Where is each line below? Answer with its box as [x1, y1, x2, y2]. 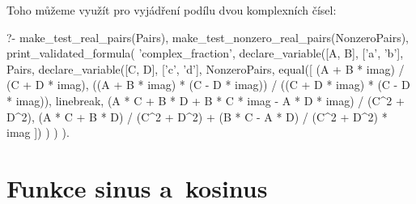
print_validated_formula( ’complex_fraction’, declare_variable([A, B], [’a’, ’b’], [6, 45, 404, 62]
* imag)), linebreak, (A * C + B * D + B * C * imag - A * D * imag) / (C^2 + [6, 91, 405, 108]
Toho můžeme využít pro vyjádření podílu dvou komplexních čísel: [6, 2, 337, 18]
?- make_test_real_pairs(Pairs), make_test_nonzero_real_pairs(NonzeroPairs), [6, 28, 409, 45]
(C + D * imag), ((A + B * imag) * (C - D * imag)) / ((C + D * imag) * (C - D [6, 76, 410, 93]
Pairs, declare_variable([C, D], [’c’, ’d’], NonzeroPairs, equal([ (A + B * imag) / [6, 60, 405, 77]
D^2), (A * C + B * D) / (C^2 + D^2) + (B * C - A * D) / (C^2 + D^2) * [6, 108, 388, 125]
